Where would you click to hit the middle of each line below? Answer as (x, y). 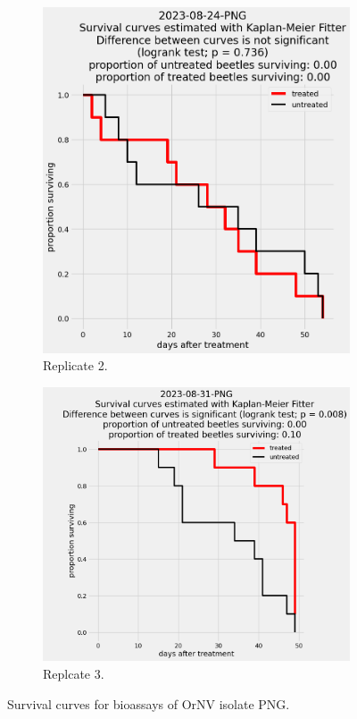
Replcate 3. (74, 673)
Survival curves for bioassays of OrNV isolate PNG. (149, 703)
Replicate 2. (75, 365)
